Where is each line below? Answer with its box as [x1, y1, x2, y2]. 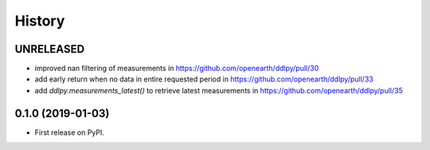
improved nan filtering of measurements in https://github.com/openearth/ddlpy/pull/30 [34, 64, 319, 73]
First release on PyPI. [34, 128, 105, 137]
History [14, 12, 65, 30]
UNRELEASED [14, 42, 85, 56]
